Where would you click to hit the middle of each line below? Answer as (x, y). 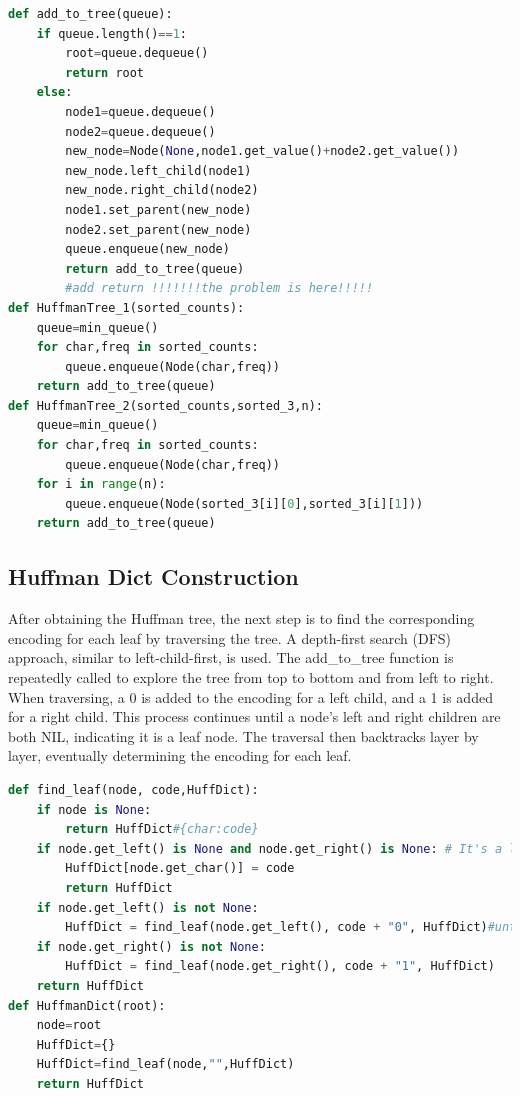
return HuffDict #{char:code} (162, 829)
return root (105, 72)
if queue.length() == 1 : (112, 33)
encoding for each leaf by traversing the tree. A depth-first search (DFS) (230, 637)
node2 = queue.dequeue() (140, 131)
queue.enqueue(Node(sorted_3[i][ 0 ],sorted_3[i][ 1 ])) (244, 503)
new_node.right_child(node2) (162, 190)
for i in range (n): (101, 484)
